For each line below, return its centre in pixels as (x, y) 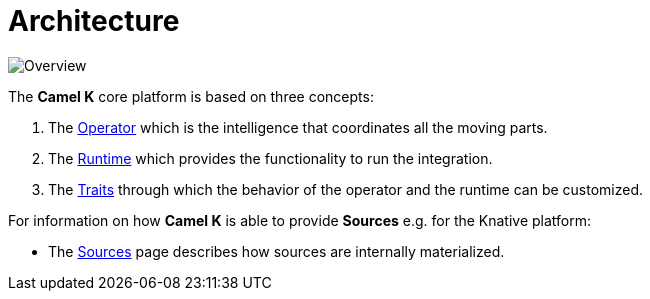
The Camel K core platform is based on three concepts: (191, 96)
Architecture (94, 21)
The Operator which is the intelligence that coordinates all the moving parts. (298, 127)
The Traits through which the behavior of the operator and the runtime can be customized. (346, 189)
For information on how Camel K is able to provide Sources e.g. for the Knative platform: (300, 220)
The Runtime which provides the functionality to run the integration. (270, 158)
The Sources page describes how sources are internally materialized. (276, 251)
